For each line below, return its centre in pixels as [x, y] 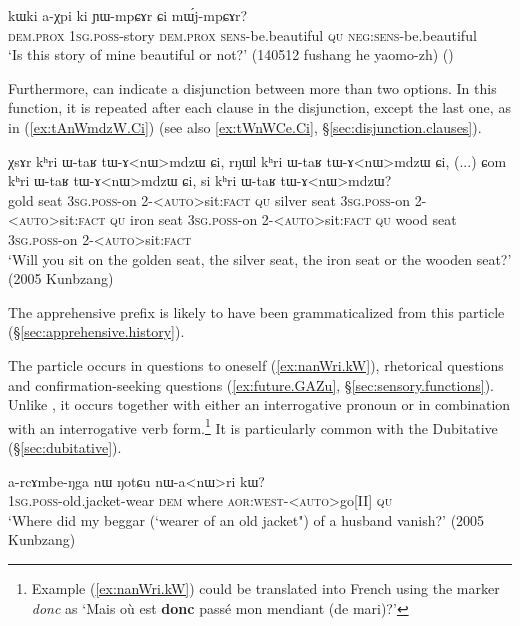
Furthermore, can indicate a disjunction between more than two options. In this [252, 87]
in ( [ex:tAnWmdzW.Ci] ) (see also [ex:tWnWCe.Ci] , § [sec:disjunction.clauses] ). [245, 126]
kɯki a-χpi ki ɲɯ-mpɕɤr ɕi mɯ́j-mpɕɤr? [128, 15]
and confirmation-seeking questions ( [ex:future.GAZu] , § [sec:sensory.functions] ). [251, 384]
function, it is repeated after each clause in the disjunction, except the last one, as [259, 107]
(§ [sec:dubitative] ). [65, 446]
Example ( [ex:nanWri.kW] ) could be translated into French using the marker [265, 587]
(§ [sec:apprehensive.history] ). [96, 331]
